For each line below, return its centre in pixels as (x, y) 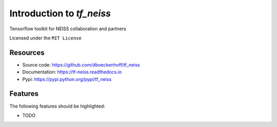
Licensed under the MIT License (45, 38)
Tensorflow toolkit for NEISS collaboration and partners (68, 29)
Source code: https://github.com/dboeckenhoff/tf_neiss (81, 65)
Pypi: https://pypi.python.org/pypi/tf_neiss (67, 79)
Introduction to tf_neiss (60, 13)
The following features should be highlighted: (57, 106)
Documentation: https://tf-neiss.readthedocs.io (72, 72)
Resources (27, 52)
